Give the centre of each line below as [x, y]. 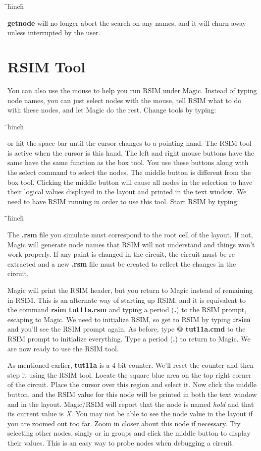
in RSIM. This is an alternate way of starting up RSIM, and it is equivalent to [127, 300]
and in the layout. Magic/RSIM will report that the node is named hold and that [131, 404]
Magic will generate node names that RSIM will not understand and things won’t [131, 244]
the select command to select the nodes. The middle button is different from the [129, 172]
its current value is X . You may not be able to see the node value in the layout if [130, 414]
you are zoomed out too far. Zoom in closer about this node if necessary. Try [124, 423]
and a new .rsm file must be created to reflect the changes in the [137, 263]
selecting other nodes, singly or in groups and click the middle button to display [129, 433]
